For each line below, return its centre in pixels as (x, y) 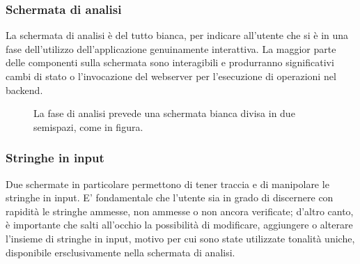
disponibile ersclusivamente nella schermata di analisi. (120, 252)
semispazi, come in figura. (88, 126)
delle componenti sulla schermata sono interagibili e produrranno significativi (170, 62)
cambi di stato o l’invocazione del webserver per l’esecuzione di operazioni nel (171, 76)
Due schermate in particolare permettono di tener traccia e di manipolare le (167, 184)
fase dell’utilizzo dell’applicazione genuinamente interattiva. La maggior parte (171, 48)
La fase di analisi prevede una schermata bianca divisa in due (164, 113)
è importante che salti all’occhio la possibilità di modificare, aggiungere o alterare (179, 225)
